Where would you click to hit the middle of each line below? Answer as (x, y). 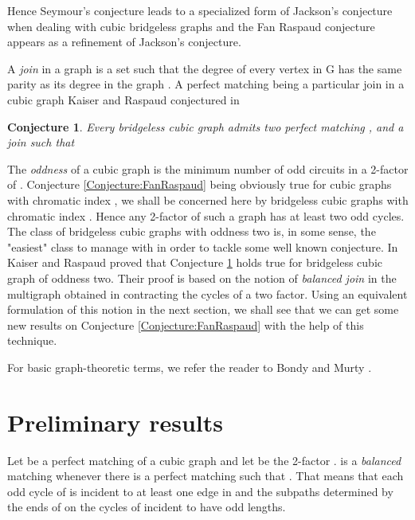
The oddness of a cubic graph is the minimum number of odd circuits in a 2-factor (208, 168)
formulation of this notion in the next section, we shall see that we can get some (203, 309)
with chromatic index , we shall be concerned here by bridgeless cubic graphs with (208, 199)
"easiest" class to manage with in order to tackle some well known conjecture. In (203, 246)
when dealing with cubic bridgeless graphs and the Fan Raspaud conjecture (191, 26)
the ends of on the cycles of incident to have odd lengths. (147, 507)
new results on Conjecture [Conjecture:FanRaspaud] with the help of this (186, 325)
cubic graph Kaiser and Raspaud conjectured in (123, 99)
